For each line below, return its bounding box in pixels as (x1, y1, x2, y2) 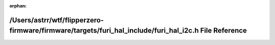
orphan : (9, 3, 27, 8)
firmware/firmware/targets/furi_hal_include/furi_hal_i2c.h (9, 26, 199, 35)
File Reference (200, 26, 247, 35)
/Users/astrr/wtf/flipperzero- (9, 15, 104, 24)
